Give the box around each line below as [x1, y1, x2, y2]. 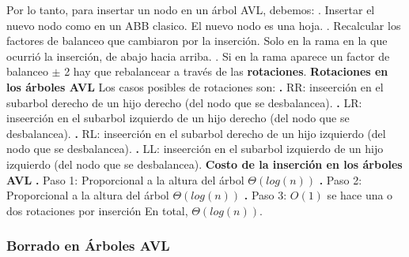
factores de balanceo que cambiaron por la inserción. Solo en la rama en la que [6, 32, 388, 49]
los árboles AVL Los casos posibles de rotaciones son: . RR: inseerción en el [6, 78, 384, 95]
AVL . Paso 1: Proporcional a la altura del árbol [6, 171, 244, 188]
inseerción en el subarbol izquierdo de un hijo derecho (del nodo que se [6, 110, 350, 126]
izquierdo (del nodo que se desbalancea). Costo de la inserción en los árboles [6, 155, 403, 172]
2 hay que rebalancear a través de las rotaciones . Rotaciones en [64, 63, 388, 80]
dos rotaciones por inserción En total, [6, 202, 188, 218]
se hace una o [327, 187, 393, 203]
